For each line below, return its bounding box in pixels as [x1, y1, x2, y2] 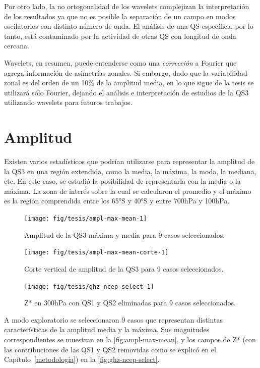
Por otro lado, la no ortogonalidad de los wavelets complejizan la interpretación [4, 1, 249, 11]
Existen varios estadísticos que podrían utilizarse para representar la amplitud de [4, 156, 255, 167]
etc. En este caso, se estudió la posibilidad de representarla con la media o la [4, 176, 241, 186]
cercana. [4, 40, 29, 51]
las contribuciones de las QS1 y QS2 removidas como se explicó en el [4, 344, 216, 354]
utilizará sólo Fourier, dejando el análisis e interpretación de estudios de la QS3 [4, 87, 249, 97]
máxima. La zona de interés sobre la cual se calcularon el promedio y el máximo [4, 185, 251, 196]
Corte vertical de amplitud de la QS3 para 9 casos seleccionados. [24, 263, 224, 274]
